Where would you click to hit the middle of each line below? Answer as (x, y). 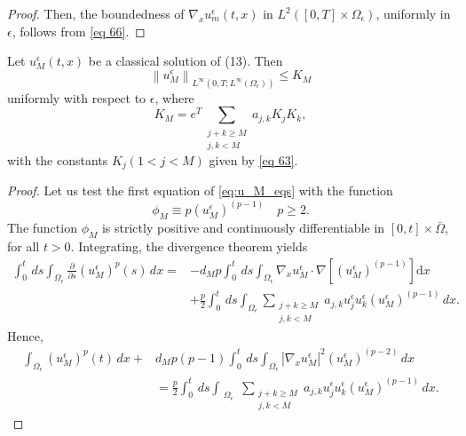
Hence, (25, 335)
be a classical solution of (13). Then (186, 61)
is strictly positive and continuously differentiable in (243, 228)
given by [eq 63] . (253, 160)
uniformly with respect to (77, 97)
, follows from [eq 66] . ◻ (79, 31)
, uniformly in (413, 13)
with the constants (58, 160)
